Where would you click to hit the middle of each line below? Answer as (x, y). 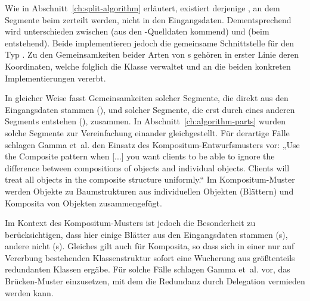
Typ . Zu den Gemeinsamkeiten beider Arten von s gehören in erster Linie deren (152, 54)
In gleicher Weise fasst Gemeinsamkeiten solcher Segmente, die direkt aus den (147, 98)
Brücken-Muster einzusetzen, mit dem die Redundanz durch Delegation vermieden (155, 281)
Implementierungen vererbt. (55, 78)
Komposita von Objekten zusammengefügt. (83, 203)
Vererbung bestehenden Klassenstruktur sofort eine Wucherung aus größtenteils (150, 257)
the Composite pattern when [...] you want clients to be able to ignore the (140, 156)
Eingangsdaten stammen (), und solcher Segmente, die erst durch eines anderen (150, 109)
